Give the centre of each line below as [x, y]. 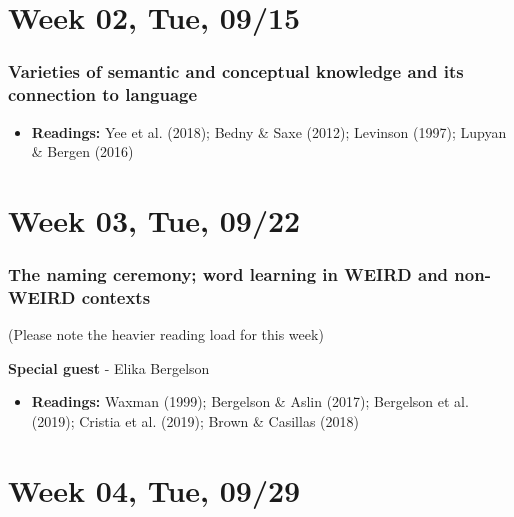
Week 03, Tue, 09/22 [154, 219]
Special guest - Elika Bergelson [109, 367]
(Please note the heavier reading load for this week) [166, 334]
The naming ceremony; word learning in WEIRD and [228, 274]
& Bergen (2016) [82, 151]
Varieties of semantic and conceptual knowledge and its [236, 71]
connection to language [103, 94]
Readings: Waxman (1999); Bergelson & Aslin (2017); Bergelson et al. [250, 401]
